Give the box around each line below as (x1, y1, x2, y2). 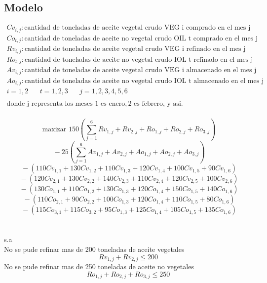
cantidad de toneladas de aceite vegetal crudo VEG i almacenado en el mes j (24, 67, 257, 74)
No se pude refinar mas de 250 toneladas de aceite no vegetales (4, 261, 194, 272)
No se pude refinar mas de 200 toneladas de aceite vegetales (4, 244, 185, 254)
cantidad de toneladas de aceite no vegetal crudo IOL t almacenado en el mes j (24, 77, 264, 84)
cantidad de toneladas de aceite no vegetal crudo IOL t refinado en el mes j (25, 56, 253, 63)
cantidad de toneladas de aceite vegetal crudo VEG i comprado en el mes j (24, 24, 251, 32)
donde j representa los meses (6, 100, 93, 108)
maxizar (42, 126, 67, 133)
